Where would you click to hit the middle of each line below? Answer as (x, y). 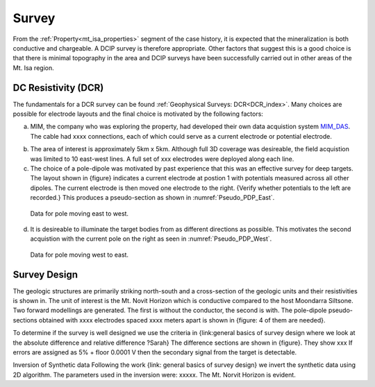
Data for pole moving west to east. (79, 255)
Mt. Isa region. (34, 68)
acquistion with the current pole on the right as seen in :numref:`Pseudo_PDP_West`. (151, 239)
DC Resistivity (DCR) (58, 88)
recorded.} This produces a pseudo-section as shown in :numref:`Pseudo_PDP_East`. (152, 198)
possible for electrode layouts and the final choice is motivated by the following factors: (138, 114)
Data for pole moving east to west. (79, 213)
